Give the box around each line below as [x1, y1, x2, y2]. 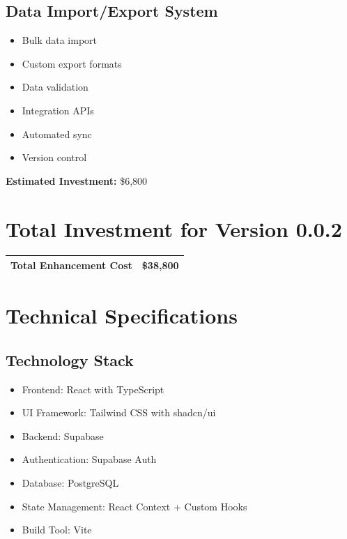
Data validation [22, 79, 88, 94]
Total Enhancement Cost [10, 257, 132, 272]
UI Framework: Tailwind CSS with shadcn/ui [22, 405, 216, 420]
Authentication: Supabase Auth [22, 452, 157, 466]
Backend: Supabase [22, 428, 104, 443]
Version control [22, 150, 87, 165]
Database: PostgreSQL [22, 476, 119, 490]
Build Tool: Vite [22, 522, 92, 537]
